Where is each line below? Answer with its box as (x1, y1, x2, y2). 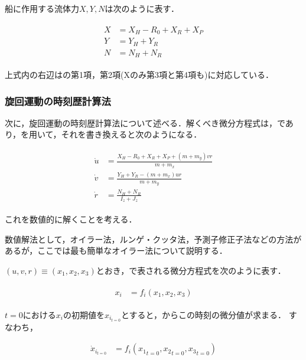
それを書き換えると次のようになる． (61, 128, 202, 140)
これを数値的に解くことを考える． (5, 213, 137, 225)
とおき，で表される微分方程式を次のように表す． (96, 264, 286, 277)
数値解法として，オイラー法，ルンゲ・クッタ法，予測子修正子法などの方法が (5, 233, 302, 245)
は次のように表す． (105, 2, 179, 14)
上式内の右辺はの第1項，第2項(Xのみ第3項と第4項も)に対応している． (5, 68, 274, 81)
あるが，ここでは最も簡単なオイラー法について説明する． (5, 244, 227, 257)
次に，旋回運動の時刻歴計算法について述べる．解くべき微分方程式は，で (5, 116, 285, 129)
